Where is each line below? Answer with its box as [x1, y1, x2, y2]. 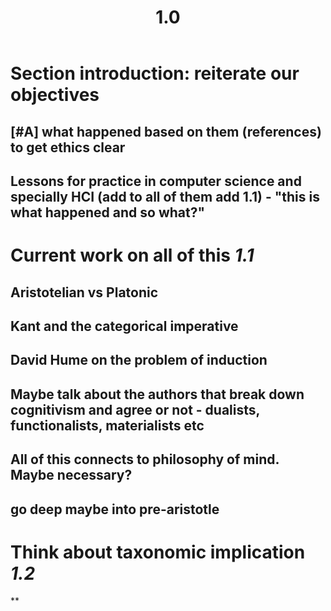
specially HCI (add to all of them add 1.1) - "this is [10, 188, 320, 205]
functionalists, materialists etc [10, 417, 205, 434]
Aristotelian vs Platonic [10, 284, 159, 301]
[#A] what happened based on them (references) [10, 123, 322, 140]
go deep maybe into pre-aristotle [10, 501, 220, 518]
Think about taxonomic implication [10, 541, 306, 563]
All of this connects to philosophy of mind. [10, 451, 280, 468]
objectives [10, 84, 100, 106]
